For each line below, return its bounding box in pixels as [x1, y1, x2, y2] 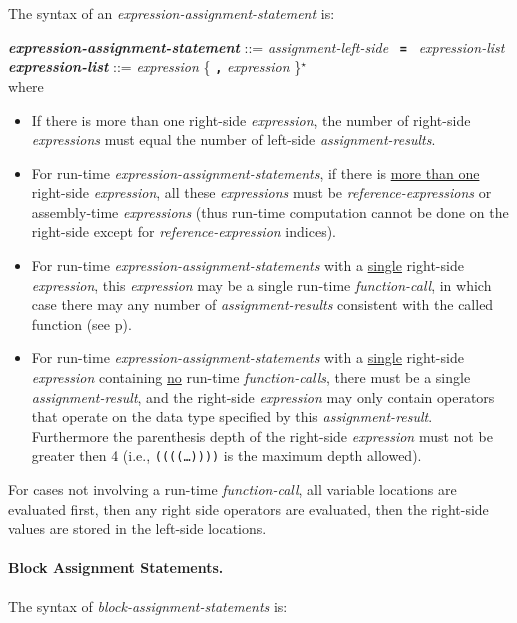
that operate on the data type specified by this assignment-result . [31, 406, 433, 427]
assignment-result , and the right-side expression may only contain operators [31, 386, 495, 407]
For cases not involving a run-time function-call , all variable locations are [8, 479, 457, 500]
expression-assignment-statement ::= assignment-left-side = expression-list [8, 36, 505, 57]
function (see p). [31, 313, 132, 334]
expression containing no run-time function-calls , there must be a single [31, 367, 471, 388]
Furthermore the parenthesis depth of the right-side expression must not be [31, 425, 493, 446]
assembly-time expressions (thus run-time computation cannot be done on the [31, 201, 509, 222]
